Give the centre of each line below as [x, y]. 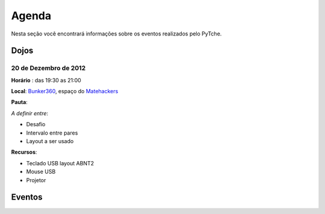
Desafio [36, 124]
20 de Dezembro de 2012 [48, 68]
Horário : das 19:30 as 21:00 [46, 80]
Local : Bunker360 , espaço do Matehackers [65, 91]
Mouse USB [41, 172]
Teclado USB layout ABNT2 [60, 163]
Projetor [36, 180]
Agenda [31, 16]
